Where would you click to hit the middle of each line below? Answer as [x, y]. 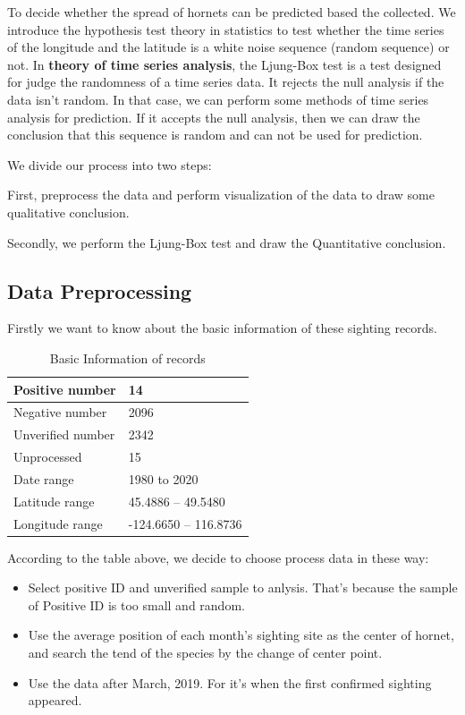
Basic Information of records [127, 357]
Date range [44, 478]
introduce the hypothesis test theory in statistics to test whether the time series [226, 29]
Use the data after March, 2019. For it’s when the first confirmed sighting [230, 682]
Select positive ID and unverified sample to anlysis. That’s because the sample [243, 587]
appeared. [55, 700]
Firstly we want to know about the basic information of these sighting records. [223, 328]
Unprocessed [48, 457]
